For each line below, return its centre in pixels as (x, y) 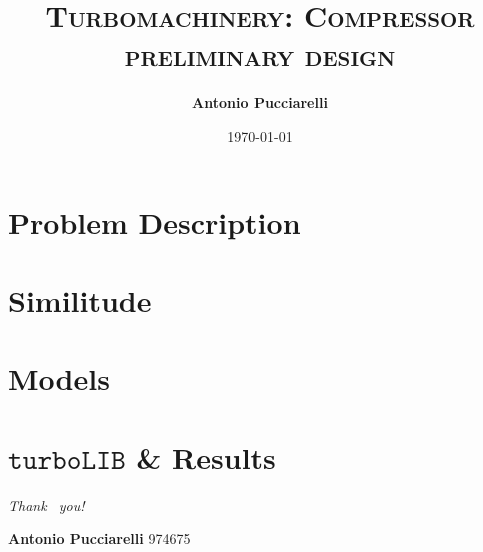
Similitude (80, 299)
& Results (206, 456)
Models (59, 378)
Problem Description (154, 221)
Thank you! (46, 504)
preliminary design (260, 54)
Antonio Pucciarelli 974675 (99, 538)
